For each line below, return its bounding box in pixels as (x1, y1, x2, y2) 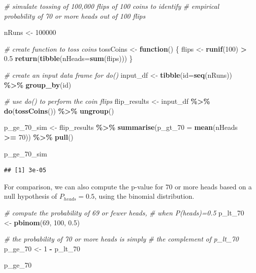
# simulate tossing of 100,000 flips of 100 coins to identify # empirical (4, 1, 219, 11)
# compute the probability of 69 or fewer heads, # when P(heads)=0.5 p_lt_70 (4, 207, 244, 217)
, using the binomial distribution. (95, 191, 194, 201)
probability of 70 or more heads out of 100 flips (4, 10, 146, 21)
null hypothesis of (4, 191, 57, 201)
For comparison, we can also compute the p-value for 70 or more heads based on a (4, 181, 252, 191)
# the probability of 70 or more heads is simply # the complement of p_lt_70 (4, 234, 239, 244)
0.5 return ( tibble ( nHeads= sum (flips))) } (4, 53, 133, 63)
